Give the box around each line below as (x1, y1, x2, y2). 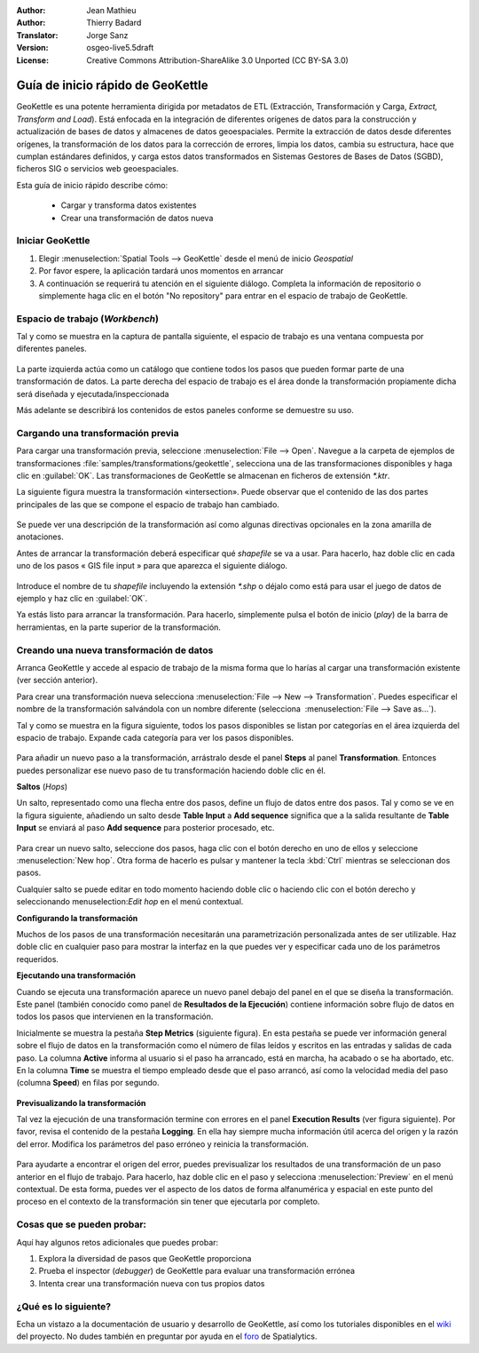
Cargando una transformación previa (16, 426, 179, 439)
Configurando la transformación (16, 912, 138, 923)
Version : (16, 43, 49, 53)
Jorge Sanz (86, 29, 129, 40)
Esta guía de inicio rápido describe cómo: (16, 179, 169, 190)
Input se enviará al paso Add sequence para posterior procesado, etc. (16, 823, 275, 833)
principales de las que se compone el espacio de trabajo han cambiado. (16, 498, 279, 510)
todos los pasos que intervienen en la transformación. (16, 1011, 214, 1022)
